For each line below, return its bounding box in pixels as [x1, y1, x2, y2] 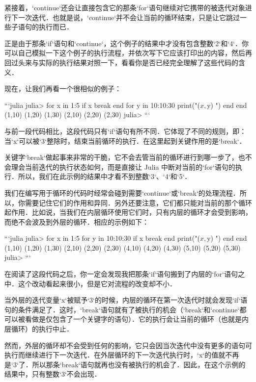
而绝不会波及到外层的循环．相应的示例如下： [4, 216, 149, 227]
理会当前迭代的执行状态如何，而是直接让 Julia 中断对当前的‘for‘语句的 [11, 161, 235, 172]
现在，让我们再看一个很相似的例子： [4, 83, 121, 94]
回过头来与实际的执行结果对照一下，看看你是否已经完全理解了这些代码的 [4, 57, 238, 67]
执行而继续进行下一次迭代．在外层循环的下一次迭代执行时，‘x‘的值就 [4, 350, 226, 360]
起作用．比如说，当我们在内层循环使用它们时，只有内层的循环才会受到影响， [4, 207, 252, 217]
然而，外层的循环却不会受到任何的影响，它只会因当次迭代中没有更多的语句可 [4, 340, 252, 350]
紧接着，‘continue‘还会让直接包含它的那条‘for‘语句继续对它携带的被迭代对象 [4, 2, 245, 12]
